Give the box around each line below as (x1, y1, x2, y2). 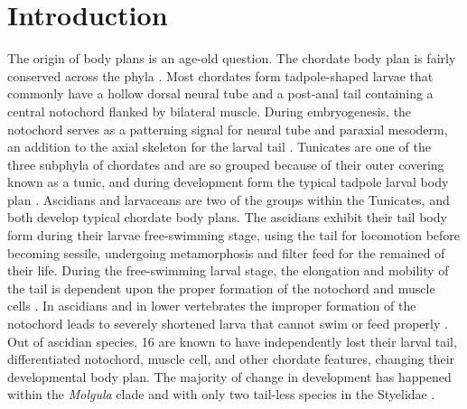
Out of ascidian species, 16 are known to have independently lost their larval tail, (7, 331, 457, 350)
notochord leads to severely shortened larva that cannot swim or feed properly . (7, 314, 448, 333)
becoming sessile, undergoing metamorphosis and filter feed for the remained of (7, 243, 445, 262)
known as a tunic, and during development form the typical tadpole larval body (7, 172, 449, 191)
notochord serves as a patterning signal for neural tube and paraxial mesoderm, (7, 119, 448, 138)
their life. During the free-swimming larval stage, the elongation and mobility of (7, 261, 449, 280)
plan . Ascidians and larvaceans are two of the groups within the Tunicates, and (7, 190, 450, 209)
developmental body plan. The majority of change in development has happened (7, 367, 452, 386)
